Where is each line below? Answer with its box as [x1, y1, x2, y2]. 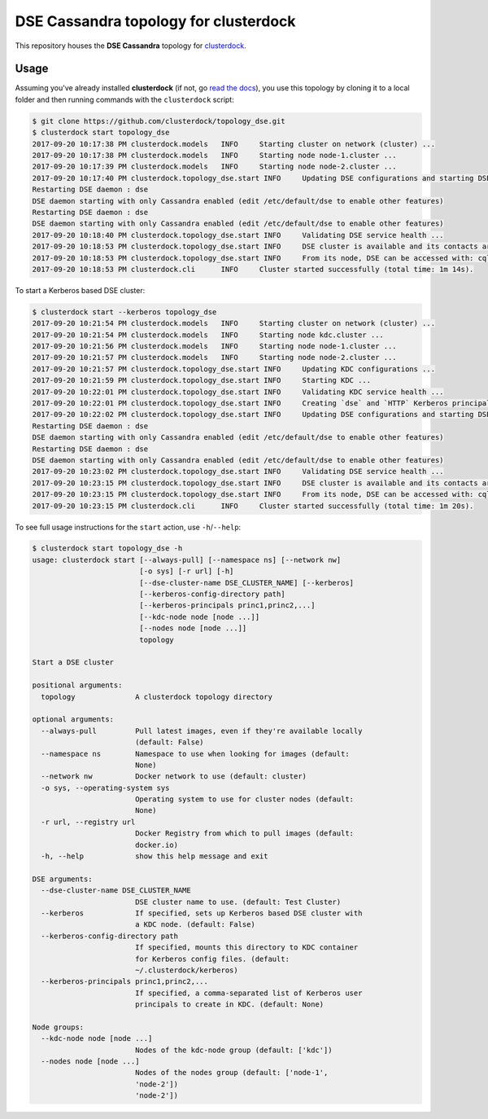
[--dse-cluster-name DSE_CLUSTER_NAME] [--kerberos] [139, 578, 354, 587]
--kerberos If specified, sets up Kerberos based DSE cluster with [41, 908, 363, 918]
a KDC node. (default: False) [134, 920, 255, 929]
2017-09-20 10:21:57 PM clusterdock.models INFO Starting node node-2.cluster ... [32, 353, 398, 362]
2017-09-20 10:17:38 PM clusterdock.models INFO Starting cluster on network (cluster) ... [32, 139, 435, 148]
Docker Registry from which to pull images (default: [134, 829, 354, 838]
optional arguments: [32, 715, 114, 724]
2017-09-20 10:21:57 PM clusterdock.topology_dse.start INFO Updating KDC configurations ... [32, 364, 435, 374]
